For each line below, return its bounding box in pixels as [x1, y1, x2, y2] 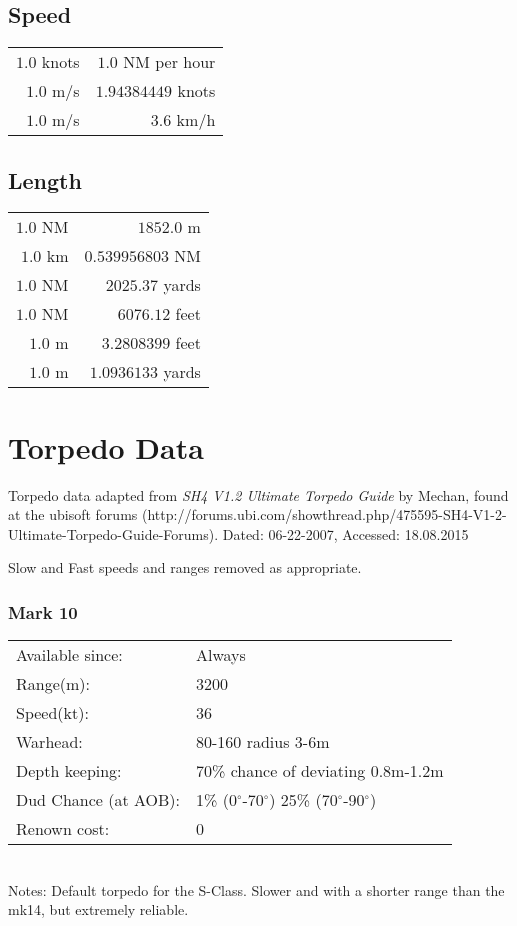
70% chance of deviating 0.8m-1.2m [196, 759, 444, 783]
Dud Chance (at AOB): [16, 788, 181, 812]
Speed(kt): [16, 701, 89, 725]
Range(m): [16, 672, 91, 696]
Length [8, 164, 82, 195]
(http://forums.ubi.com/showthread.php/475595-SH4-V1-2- [141, 504, 507, 525]
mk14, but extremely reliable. [8, 899, 189, 920]
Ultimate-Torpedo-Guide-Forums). [8, 523, 219, 544]
